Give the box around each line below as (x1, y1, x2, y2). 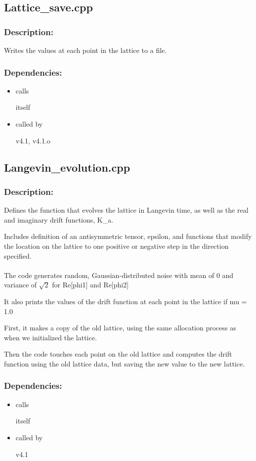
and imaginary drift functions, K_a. (4, 214, 114, 225)
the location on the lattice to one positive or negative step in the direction (4, 240, 229, 251)
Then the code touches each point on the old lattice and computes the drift (4, 349, 232, 359)
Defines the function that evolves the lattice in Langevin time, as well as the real (4, 205, 249, 215)
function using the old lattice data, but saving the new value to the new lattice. (4, 358, 245, 369)
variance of (4, 279, 37, 290)
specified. (4, 250, 32, 261)
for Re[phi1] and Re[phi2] (52, 279, 129, 290)
